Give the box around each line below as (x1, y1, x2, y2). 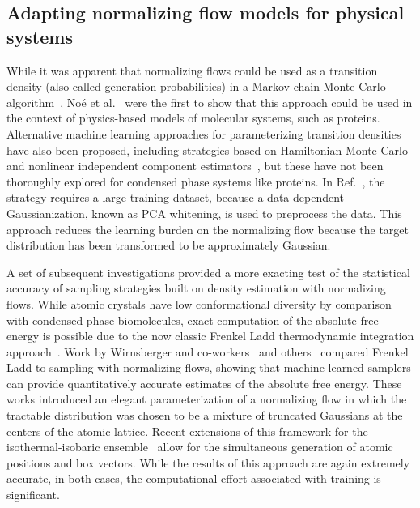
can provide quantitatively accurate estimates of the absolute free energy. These (6, 374, 402, 391)
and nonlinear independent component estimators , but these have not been (6, 157, 384, 174)
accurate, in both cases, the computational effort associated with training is (6, 470, 381, 487)
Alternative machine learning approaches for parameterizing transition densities (6, 125, 401, 142)
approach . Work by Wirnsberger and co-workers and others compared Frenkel (6, 343, 409, 360)
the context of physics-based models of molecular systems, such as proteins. (6, 109, 380, 126)
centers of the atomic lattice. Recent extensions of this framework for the (6, 422, 368, 439)
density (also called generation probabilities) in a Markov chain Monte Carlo (6, 78, 386, 95)
